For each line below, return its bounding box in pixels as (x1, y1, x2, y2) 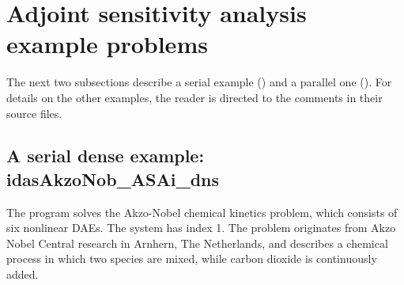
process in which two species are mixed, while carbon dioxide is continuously (6, 250, 377, 267)
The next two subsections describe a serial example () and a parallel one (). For (6, 74, 392, 90)
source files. (6, 104, 62, 121)
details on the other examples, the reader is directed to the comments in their (6, 89, 383, 105)
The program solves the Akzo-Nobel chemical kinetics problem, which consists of (6, 203, 398, 220)
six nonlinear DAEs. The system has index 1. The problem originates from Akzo (6, 219, 396, 236)
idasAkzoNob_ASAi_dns (6, 166, 220, 191)
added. (6, 266, 39, 283)
